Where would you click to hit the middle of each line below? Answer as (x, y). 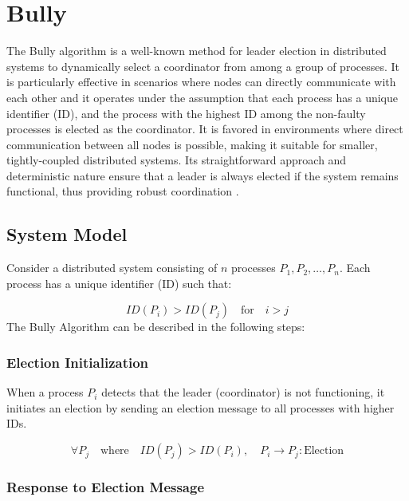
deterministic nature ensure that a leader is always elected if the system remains (203, 175)
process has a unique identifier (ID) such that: (119, 283)
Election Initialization (78, 362)
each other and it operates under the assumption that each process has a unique (202, 97)
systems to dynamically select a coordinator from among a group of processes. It (203, 66)
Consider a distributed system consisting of (112, 268)
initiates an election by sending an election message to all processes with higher (201, 407)
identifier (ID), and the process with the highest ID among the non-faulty (186, 113)
